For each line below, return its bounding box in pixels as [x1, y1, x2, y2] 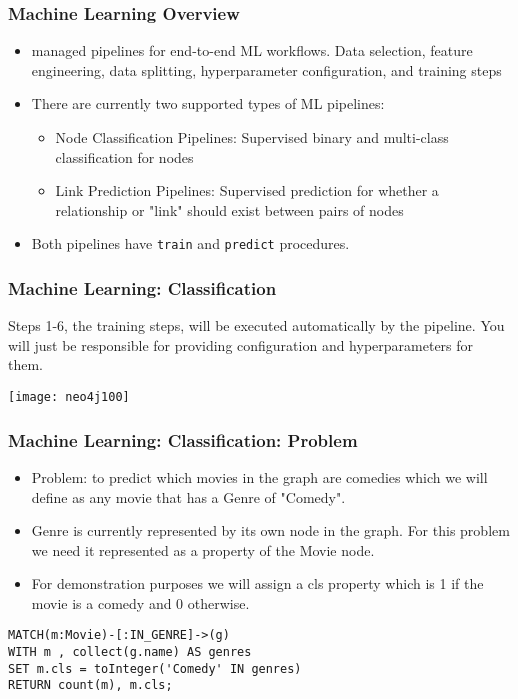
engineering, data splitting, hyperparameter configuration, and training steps [31, 59, 502, 80]
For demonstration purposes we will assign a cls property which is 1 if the [31, 573, 484, 594]
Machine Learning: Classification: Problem [8, 427, 358, 452]
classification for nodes [55, 146, 194, 167]
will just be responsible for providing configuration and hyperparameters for [8, 334, 474, 355]
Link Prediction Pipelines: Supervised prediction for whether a [55, 180, 439, 201]
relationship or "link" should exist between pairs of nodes [55, 199, 404, 220]
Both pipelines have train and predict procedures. [31, 233, 350, 254]
